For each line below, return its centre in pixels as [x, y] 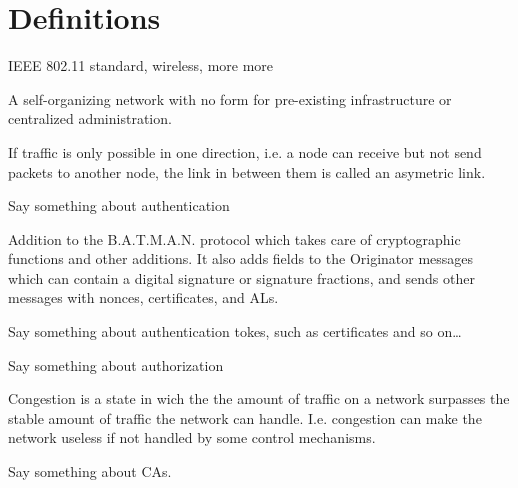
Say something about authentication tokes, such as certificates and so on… [235, 331]
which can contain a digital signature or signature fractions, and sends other [241, 277]
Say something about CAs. [90, 471]
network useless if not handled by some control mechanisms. [192, 437]
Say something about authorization [116, 364]
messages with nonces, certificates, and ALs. [143, 297]
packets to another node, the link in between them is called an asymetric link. [247, 171]
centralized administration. [90, 118]
